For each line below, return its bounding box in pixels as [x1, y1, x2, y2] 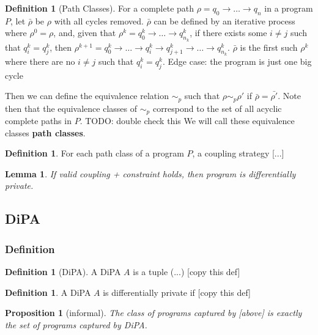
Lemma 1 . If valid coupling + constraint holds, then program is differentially [5, 167, 296, 180]
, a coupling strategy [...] [192, 147, 284, 160]
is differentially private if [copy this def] [103, 285, 251, 298]
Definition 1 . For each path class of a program [5, 147, 184, 160]
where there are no [5, 54, 75, 67]
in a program [264, 2, 313, 14]
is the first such [240, 40, 298, 53]
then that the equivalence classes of [5, 101, 138, 114]
